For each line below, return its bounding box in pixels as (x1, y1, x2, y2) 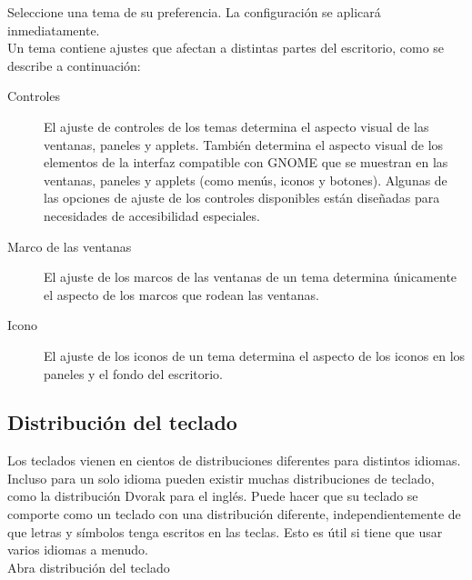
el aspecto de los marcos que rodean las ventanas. (44, 285, 319, 304)
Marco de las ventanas (7, 236, 132, 255)
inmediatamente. (7, 20, 100, 39)
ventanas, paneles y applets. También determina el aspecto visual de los (44, 135, 444, 154)
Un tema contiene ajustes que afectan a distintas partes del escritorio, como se (7, 38, 445, 57)
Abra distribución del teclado (7, 557, 170, 576)
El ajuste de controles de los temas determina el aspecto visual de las (44, 116, 429, 135)
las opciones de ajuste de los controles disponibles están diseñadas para (44, 188, 440, 207)
